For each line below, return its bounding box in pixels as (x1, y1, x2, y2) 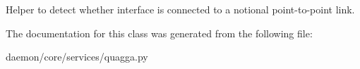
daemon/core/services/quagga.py (6, 49, 148, 64)
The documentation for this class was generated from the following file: (6, 25, 313, 40)
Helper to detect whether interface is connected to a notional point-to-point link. (6, 2, 355, 16)
